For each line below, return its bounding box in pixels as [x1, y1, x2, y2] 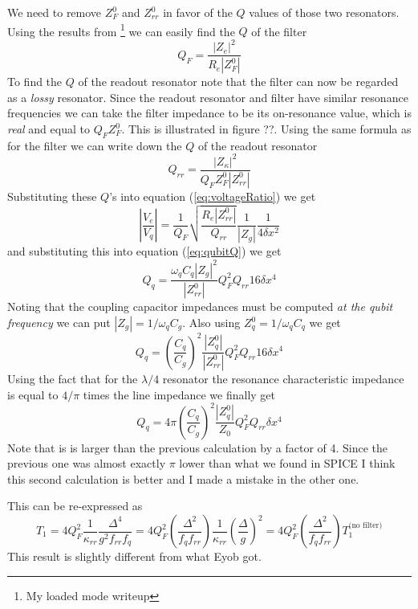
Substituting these [7, 187, 97, 204]
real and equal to [7, 121, 90, 137]
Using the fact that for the [7, 370, 138, 386]
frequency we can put [7, 314, 111, 331]
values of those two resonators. [249, 4, 400, 20]
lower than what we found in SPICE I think [179, 455, 396, 472]
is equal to [7, 386, 59, 403]
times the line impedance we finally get [83, 386, 275, 403]
